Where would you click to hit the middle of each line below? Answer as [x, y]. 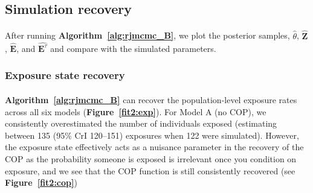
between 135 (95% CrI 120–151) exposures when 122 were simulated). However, [152, 135]
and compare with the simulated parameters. [133, 48]
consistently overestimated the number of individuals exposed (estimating [141, 123]
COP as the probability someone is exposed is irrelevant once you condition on [151, 158]
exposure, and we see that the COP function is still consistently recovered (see [150, 170]
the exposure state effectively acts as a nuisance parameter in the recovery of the [154, 147]
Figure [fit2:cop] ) [41, 182]
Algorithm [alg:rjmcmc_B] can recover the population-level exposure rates [151, 99]
